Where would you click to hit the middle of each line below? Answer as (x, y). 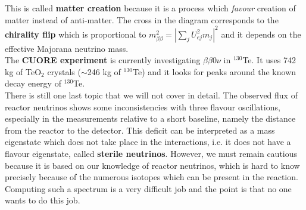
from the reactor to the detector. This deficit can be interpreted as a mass (140, 130)
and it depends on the (261, 34)
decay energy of (33, 83)
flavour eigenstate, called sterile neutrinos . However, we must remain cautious (151, 154)
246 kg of (104, 71)
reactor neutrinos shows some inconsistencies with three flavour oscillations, (143, 106)
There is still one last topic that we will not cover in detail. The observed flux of (151, 95)
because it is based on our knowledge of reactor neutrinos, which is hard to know (152, 165)
